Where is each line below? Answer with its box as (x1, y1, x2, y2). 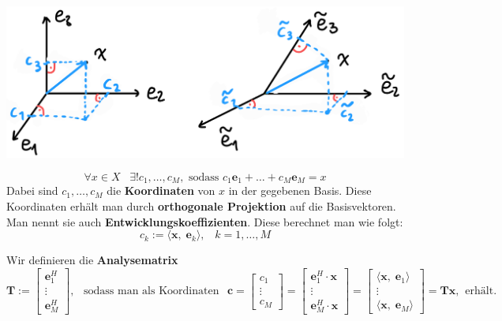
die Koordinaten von (107, 182, 215, 199)
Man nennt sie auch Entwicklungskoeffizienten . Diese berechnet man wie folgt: (6, 213, 403, 230)
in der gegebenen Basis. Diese (228, 182, 372, 199)
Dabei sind (6, 182, 58, 199)
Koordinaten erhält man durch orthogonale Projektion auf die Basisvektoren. (6, 198, 396, 215)
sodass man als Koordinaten (84, 286, 219, 297)
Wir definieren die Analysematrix (6, 252, 178, 268)
